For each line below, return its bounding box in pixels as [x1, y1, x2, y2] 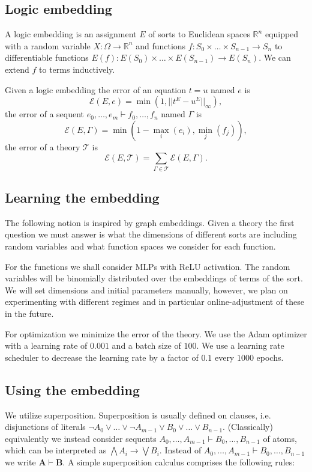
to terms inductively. [39, 63, 115, 75]
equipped [265, 28, 299, 40]
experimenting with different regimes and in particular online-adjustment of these [5, 295, 304, 308]
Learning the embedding [5, 188, 160, 207]
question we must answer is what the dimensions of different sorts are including [5, 228, 297, 241]
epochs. [256, 351, 284, 363]
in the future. [5, 307, 54, 320]
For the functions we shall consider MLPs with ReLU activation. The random [5, 260, 290, 272]
